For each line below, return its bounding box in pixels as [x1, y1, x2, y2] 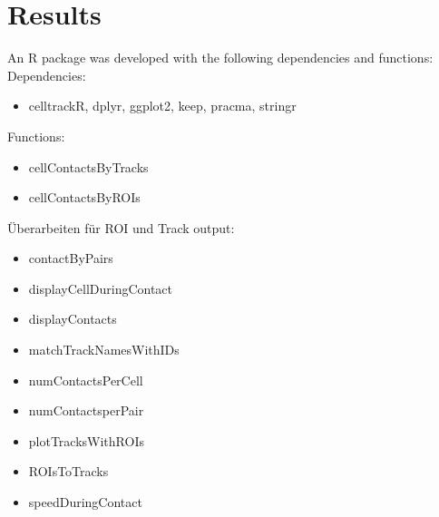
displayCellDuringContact [28, 278, 173, 298]
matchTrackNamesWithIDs [28, 340, 180, 359]
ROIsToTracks [28, 462, 109, 481]
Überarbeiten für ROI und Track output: [7, 218, 235, 237]
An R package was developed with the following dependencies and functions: [7, 48, 434, 67]
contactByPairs [28, 249, 113, 268]
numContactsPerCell [28, 370, 143, 389]
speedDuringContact [28, 493, 142, 512]
